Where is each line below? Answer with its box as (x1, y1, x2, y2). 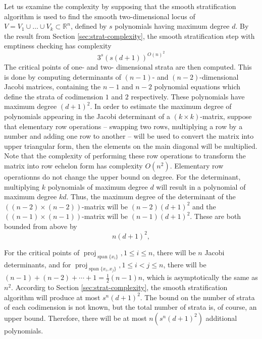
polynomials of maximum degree (47, 181, 148, 192)
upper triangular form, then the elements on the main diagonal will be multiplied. (4, 140, 257, 151)
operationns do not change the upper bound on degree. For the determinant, (4, 171, 241, 182)
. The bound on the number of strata (140, 292, 255, 302)
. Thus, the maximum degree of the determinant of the (66, 191, 236, 202)
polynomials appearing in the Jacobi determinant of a (4, 110, 170, 121)
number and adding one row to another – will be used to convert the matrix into (4, 131, 254, 141)
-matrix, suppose (200, 110, 252, 121)
